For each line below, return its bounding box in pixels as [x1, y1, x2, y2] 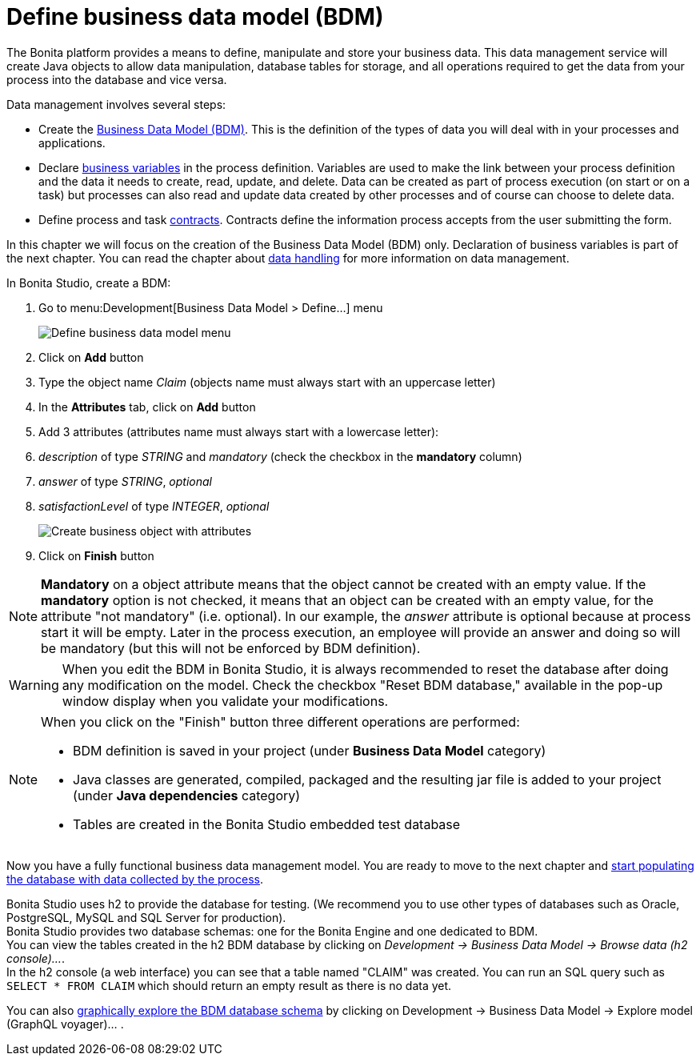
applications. [38, 135, 106, 150]
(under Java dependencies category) [73, 787, 301, 804]
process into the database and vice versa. [6, 72, 227, 86]
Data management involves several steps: [6, 97, 226, 111]
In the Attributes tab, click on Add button [38, 399, 256, 414]
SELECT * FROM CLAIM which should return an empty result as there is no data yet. [6, 978, 452, 992]
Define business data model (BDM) [6, 3, 384, 30]
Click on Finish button [38, 548, 154, 563]
